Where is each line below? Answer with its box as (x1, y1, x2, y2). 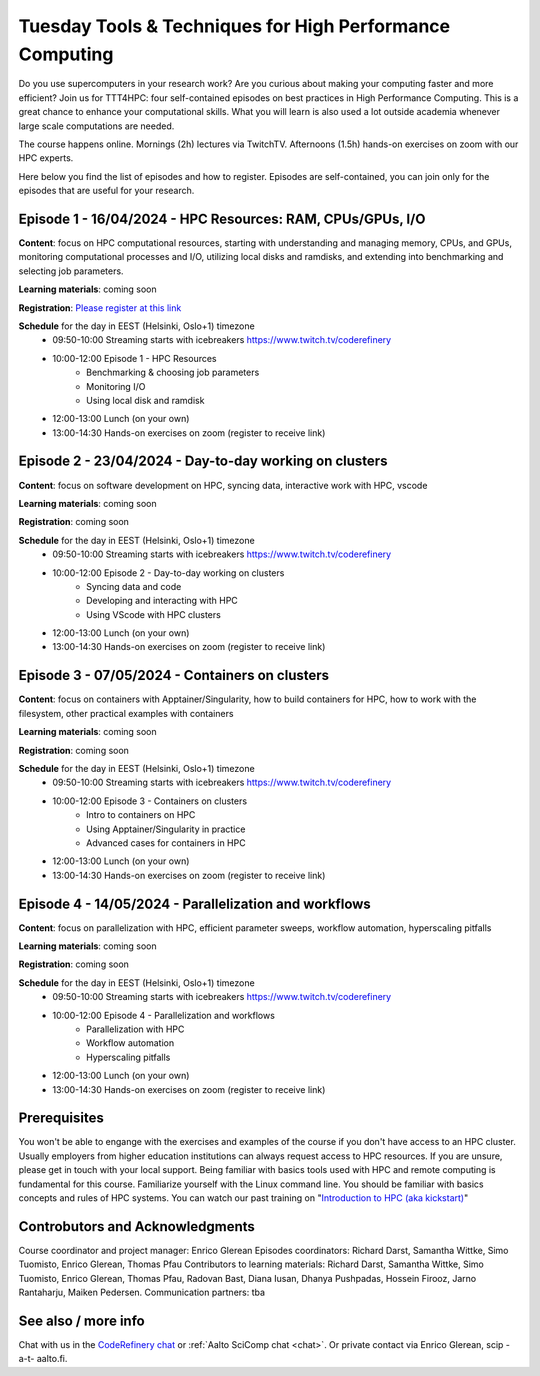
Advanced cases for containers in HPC (86, 836, 246, 849)
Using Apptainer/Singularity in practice (86, 823, 246, 835)
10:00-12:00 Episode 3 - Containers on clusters (52, 795, 248, 807)
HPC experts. (18, 152, 74, 164)
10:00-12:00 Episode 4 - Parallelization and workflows (52, 1009, 275, 1021)
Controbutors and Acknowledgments (18, 1218, 255, 1235)
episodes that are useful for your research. (18, 185, 195, 197)
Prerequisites (18, 1110, 104, 1127)
